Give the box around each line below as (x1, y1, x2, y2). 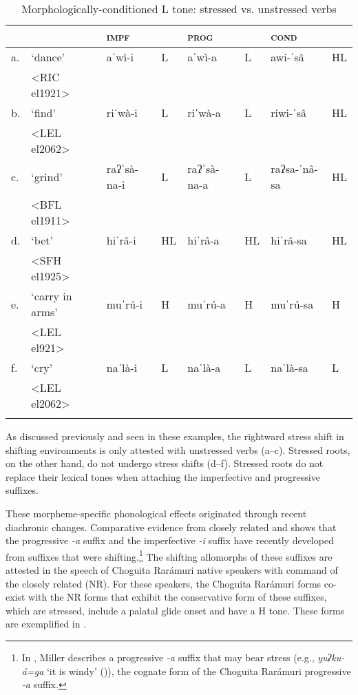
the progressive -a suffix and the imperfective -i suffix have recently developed (6, 533, 334, 548)
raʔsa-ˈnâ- (271, 160, 318, 176)
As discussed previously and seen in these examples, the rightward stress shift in (6, 429, 344, 443)
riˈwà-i (106, 105, 138, 121)
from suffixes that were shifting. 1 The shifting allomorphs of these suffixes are (6, 547, 333, 563)
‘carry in (31, 288, 72, 304)
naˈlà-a (187, 360, 221, 375)
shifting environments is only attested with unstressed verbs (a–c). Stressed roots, (6, 442, 350, 457)
